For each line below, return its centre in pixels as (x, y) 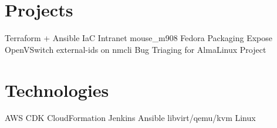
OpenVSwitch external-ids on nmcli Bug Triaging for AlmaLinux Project (136, 49)
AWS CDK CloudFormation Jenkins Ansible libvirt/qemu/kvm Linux (130, 118)
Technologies (57, 90)
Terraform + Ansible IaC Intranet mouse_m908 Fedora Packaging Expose (139, 38)
